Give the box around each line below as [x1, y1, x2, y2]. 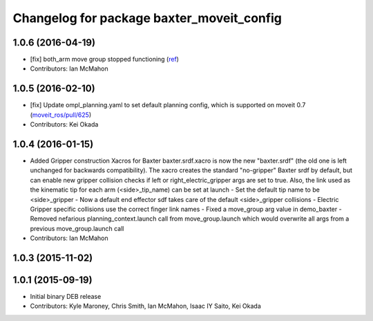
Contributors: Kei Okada [30, 120, 99, 129]
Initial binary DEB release [30, 293, 102, 301]
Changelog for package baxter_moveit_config [12, 10, 283, 26]
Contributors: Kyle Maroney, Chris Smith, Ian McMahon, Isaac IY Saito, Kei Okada [30, 302, 262, 311]
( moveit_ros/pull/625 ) [30, 111, 92, 119]
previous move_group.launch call [30, 224, 124, 232]
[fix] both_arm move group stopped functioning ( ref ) [30, 55, 180, 64]
